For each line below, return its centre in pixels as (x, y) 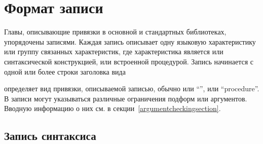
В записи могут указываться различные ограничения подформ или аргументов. (126, 98)
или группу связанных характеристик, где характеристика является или (114, 51)
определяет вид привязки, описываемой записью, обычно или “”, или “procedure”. (132, 88)
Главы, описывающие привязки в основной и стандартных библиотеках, (115, 32)
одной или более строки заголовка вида (65, 71)
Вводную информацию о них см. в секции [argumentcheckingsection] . (112, 108)
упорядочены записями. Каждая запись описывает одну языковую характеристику (130, 41)
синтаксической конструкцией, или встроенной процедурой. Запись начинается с (129, 61)
